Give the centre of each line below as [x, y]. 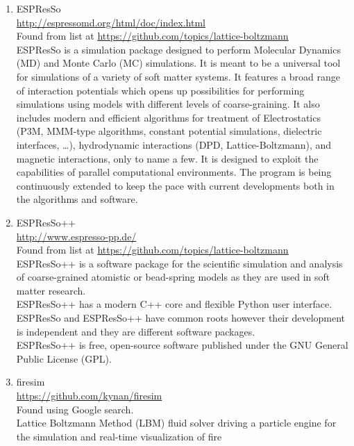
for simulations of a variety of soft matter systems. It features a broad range [178, 76]
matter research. [51, 290]
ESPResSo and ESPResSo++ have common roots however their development [181, 318]
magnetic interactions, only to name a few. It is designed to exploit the [167, 158]
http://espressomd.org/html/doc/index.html [111, 22]
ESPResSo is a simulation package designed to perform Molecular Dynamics [178, 49]
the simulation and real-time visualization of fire [119, 436]
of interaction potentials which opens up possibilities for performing [160, 90]
